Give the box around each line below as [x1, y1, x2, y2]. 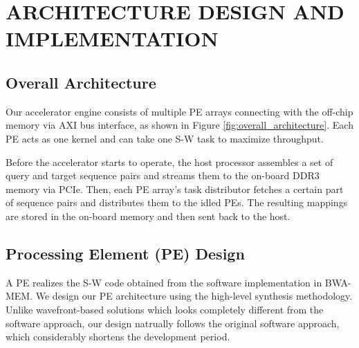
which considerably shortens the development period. [6, 329, 230, 344]
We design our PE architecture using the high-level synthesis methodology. [35, 289, 353, 303]
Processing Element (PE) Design [6, 242, 245, 264]
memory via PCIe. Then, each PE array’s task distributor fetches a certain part [6, 181, 344, 196]
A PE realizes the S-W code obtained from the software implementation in [6, 275, 322, 289]
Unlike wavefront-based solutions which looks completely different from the [6, 302, 324, 316]
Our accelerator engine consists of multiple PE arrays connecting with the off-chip [6, 104, 353, 118]
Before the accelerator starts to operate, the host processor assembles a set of [6, 154, 333, 169]
